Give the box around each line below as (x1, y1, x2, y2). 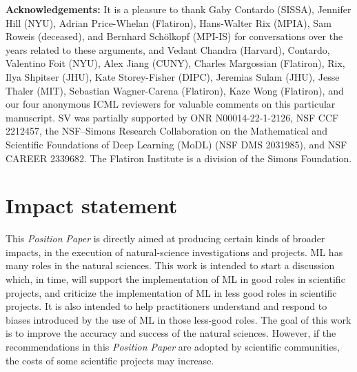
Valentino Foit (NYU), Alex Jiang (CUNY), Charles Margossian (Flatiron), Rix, (6, 56, 345, 70)
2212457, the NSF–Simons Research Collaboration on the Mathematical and (6, 124, 327, 138)
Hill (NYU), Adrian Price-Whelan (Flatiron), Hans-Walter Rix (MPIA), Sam (6, 15, 331, 30)
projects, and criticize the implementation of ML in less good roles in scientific (6, 285, 337, 300)
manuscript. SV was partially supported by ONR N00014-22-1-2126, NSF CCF (6, 110, 339, 124)
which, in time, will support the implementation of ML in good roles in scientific (6, 272, 345, 286)
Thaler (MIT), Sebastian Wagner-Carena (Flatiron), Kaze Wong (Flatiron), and (6, 83, 344, 97)
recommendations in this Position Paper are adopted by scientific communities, (6, 340, 340, 353)
